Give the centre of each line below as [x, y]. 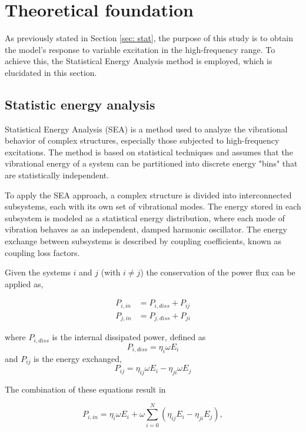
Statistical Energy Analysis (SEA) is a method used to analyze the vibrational [146, 129]
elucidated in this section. [51, 72]
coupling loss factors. [42, 252]
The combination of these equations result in [85, 389]
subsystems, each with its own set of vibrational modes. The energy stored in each [153, 206]
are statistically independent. [57, 175]
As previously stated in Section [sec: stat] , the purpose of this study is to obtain [149, 38]
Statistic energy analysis [80, 104]
